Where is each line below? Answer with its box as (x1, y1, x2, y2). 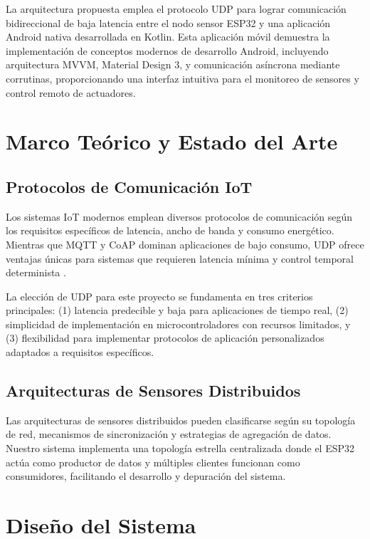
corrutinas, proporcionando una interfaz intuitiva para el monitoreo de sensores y (6, 70, 359, 85)
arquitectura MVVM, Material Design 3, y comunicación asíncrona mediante (6, 57, 340, 72)
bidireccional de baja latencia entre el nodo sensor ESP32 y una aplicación (6, 15, 331, 30)
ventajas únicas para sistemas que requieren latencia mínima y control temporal (6, 251, 354, 266)
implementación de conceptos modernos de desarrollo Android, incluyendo (6, 43, 329, 58)
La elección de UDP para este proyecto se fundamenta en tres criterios (6, 288, 313, 303)
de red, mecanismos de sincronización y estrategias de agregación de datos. (6, 427, 332, 441)
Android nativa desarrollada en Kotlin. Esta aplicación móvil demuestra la (6, 29, 330, 44)
